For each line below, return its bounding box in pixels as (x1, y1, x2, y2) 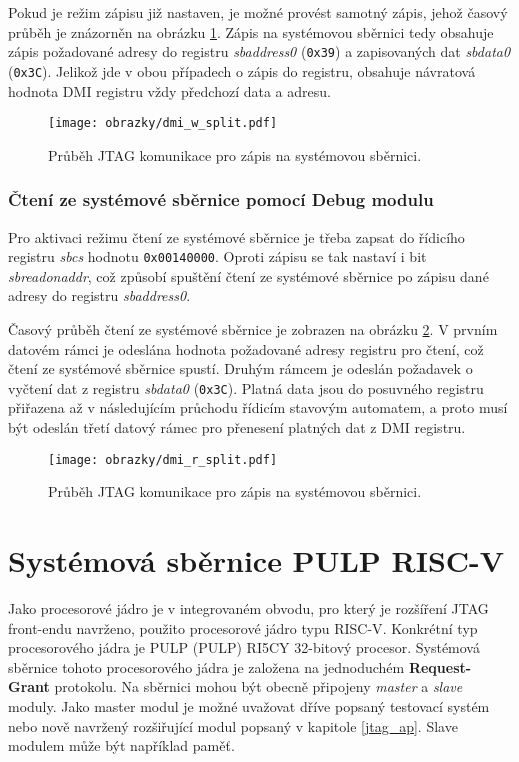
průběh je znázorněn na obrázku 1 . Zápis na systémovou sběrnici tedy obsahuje (8, 21, 494, 42)
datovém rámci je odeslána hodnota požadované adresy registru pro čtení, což (8, 338, 484, 359)
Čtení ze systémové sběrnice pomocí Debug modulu (8, 187, 434, 212)
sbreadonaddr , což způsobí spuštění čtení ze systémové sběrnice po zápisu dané (8, 265, 489, 286)
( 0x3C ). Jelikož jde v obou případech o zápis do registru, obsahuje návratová (8, 60, 476, 81)
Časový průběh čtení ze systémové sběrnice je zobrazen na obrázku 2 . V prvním (8, 319, 498, 339)
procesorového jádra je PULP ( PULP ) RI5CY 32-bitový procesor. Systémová (8, 637, 480, 658)
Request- (408, 656, 472, 677)
